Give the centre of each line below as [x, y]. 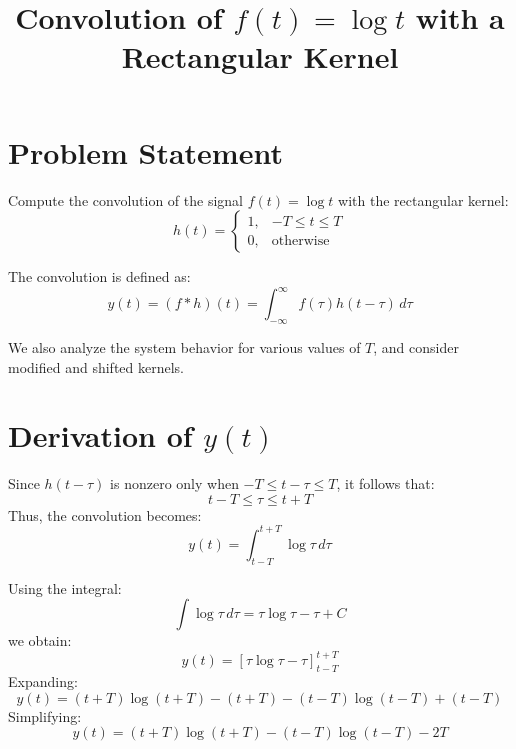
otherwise [300, 240]
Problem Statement [145, 151]
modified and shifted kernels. [96, 366]
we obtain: [40, 640]
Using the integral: [65, 587]
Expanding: [43, 681]
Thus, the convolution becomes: [105, 514]
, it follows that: [385, 483]
